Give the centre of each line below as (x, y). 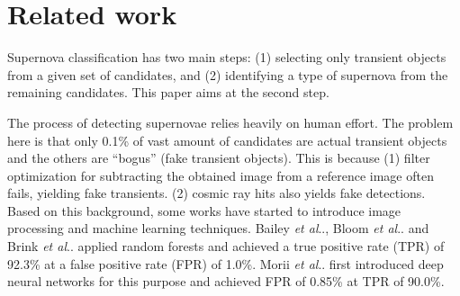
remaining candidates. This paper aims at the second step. (168, 92)
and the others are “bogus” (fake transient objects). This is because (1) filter (219, 158)
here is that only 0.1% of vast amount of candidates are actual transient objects (227, 140)
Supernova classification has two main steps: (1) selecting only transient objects (227, 57)
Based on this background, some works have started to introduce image (204, 210)
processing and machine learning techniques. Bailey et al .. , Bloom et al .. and (218, 228)
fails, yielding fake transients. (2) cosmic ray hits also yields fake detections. (216, 193)
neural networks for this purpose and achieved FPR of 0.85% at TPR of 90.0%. (226, 281)
